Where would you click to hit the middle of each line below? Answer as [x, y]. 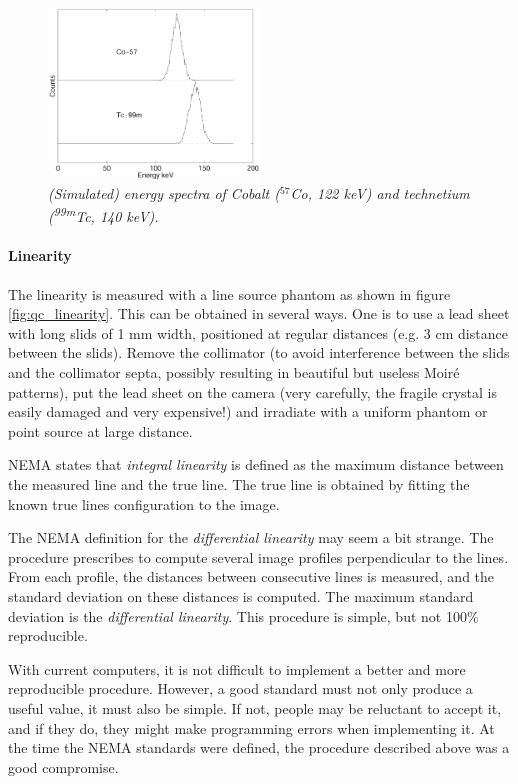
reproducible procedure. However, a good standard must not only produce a [240, 688]
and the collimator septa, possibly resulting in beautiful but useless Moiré [234, 372]
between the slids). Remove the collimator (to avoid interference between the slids [259, 352]
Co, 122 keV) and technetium [380, 192]
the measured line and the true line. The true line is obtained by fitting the [239, 483]
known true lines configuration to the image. [144, 503]
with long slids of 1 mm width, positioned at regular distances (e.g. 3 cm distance [258, 332]
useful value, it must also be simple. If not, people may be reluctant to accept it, [255, 707]
